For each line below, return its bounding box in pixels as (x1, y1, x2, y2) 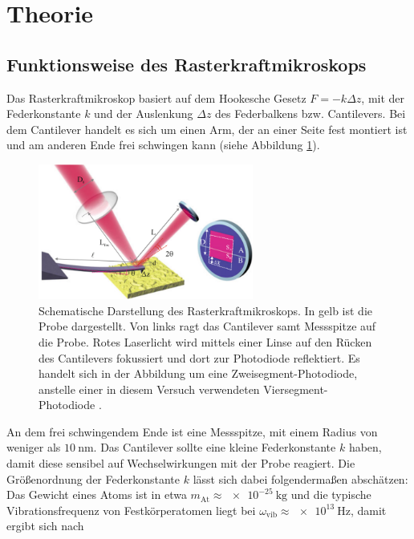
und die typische (290, 486, 371, 503)
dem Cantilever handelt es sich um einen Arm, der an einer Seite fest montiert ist (6, 120, 408, 137)
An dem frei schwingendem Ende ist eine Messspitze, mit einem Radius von (6, 423, 378, 440)
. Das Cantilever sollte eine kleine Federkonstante (93, 439, 336, 456)
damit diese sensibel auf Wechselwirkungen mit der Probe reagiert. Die (6, 455, 355, 472)
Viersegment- (263, 380, 328, 397)
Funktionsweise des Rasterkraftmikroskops (6, 51, 367, 76)
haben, (348, 439, 382, 456)
